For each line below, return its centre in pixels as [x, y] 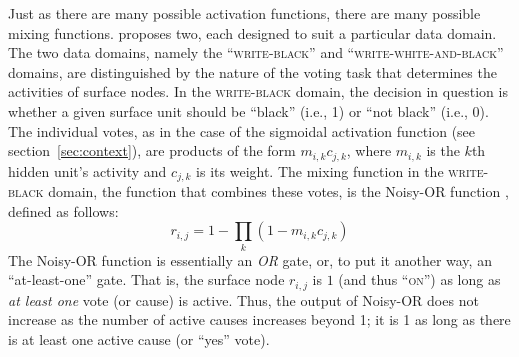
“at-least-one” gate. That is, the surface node [146, 279]
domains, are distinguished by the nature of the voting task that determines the [252, 71]
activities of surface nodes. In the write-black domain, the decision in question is [258, 91]
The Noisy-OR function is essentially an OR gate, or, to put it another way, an [250, 259]
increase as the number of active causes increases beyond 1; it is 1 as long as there [259, 319]
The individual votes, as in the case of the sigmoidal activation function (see [242, 130]
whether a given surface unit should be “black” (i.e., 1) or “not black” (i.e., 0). [248, 110]
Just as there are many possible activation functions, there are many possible [244, 13]
